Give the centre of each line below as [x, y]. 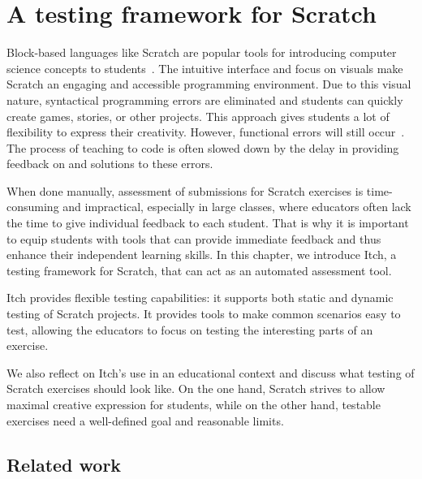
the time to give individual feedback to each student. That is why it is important [208, 223]
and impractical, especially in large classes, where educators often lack [237, 207]
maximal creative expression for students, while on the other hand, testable [194, 404]
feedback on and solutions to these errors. [110, 164]
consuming [33, 207]
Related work [64, 464]
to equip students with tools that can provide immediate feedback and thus [194, 238]
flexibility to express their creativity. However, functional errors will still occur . [206, 132]
